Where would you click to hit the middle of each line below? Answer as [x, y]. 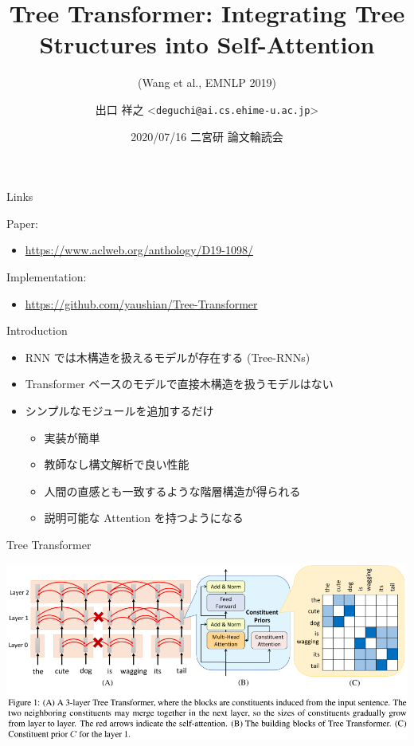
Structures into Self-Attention [207, 44]
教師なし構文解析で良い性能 [117, 464]
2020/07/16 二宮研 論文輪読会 [207, 136]
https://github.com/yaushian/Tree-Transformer [141, 303]
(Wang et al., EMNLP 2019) [207, 82]
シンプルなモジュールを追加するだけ [119, 410]
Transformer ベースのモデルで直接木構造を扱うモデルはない [179, 384]
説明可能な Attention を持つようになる [144, 518]
